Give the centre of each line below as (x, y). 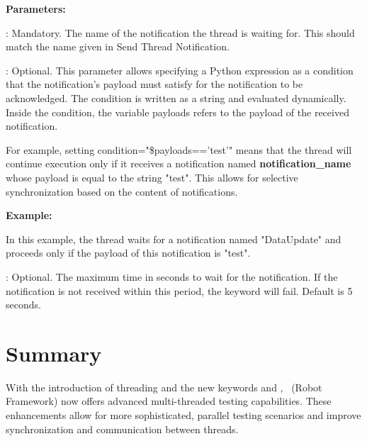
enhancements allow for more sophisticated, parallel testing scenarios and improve (183, 415)
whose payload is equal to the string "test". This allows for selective (152, 177)
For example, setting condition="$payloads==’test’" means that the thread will (179, 149)
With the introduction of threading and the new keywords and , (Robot (164, 387)
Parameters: (36, 9)
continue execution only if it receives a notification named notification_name (179, 163)
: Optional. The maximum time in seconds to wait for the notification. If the (172, 276)
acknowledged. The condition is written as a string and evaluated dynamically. (176, 97)
